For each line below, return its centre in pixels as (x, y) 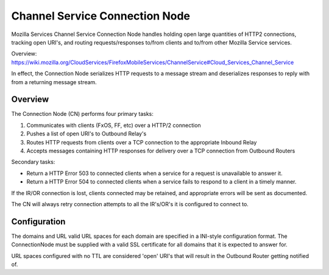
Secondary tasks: (33, 162)
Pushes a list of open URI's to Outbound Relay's (87, 134)
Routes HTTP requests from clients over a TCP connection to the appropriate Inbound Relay (142, 142)
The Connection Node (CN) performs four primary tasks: (82, 114)
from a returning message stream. (54, 82)
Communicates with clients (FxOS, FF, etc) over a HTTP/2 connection (114, 125)
